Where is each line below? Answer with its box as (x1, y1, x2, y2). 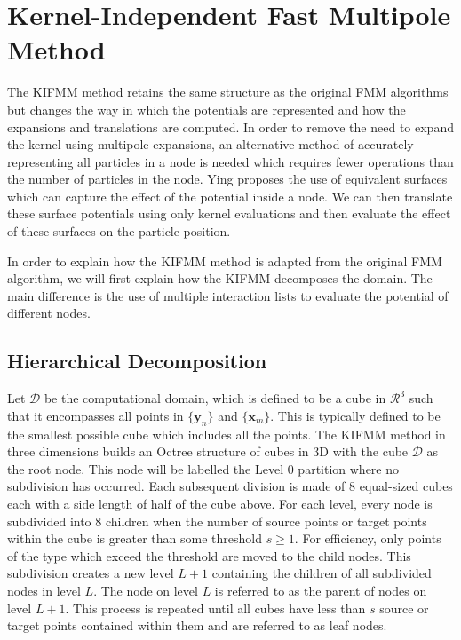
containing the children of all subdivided (211, 564, 432, 582)
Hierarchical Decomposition (7, 347, 267, 375)
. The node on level (93, 581, 198, 599)
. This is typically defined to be (270, 406, 441, 424)
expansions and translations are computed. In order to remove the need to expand (7, 117, 454, 136)
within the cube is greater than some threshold (7, 529, 262, 548)
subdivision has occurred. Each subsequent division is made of (7, 477, 346, 495)
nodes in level (7, 581, 81, 599)
